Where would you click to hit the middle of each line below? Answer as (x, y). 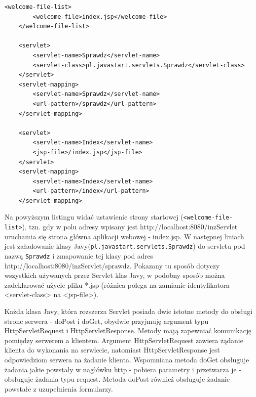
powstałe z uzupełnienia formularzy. (59, 388)
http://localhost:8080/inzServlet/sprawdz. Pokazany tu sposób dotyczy (112, 265)
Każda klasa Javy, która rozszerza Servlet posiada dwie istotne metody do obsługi (128, 311)
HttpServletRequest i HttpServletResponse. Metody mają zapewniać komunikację (128, 331)
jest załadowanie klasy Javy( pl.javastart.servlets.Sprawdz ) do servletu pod (125, 246)
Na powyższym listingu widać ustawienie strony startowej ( (94, 217)
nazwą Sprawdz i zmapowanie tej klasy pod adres (79, 256)
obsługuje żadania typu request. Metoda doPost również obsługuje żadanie (117, 379)
